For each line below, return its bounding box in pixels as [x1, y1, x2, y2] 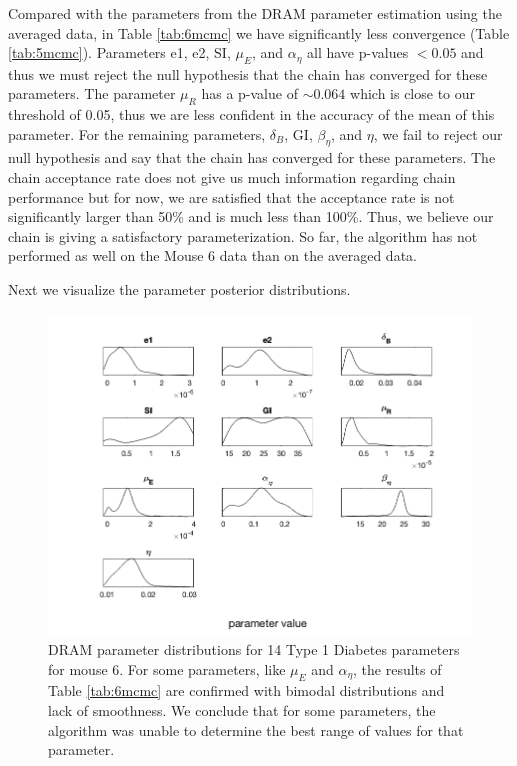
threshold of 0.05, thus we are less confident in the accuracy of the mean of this [8, 104, 495, 125]
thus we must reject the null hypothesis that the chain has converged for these [8, 63, 488, 84]
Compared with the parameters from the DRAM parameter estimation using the [8, 3, 502, 23]
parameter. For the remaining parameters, [8, 123, 266, 144]
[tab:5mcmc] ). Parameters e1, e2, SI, [8, 42, 231, 63]
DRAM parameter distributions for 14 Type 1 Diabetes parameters [48, 639, 460, 660]
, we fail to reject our [373, 123, 503, 144]
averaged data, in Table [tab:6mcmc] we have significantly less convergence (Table [8, 22, 510, 43]
